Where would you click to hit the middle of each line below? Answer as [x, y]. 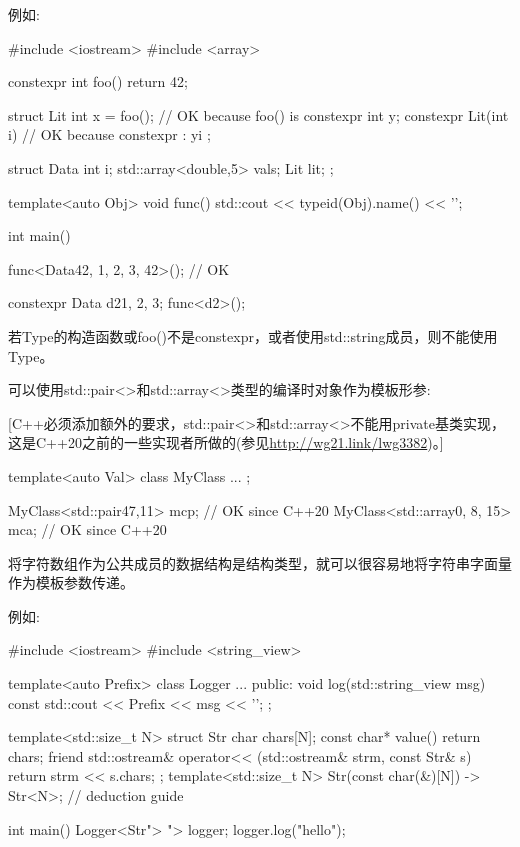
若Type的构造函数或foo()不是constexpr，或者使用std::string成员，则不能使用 [253, 335]
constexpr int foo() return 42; [98, 81]
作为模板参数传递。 [71, 582]
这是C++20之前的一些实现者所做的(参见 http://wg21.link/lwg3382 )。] [226, 442]
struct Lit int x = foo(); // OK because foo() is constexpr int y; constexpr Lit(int [258, 114]
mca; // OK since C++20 [87, 529]
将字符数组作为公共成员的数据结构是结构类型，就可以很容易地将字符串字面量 [260, 562]
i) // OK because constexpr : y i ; [109, 134]
